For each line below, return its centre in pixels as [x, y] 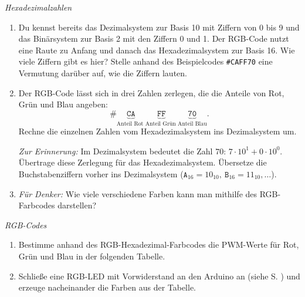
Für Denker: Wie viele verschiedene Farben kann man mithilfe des [138, 193]
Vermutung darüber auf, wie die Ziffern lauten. [103, 73]
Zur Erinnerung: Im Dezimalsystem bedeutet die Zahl [116, 151]
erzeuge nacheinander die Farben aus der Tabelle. [107, 287]
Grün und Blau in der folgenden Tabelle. [92, 256]
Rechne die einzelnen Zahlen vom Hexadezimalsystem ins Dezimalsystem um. [157, 131]
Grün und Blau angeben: [63, 104]
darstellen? [77, 205]
